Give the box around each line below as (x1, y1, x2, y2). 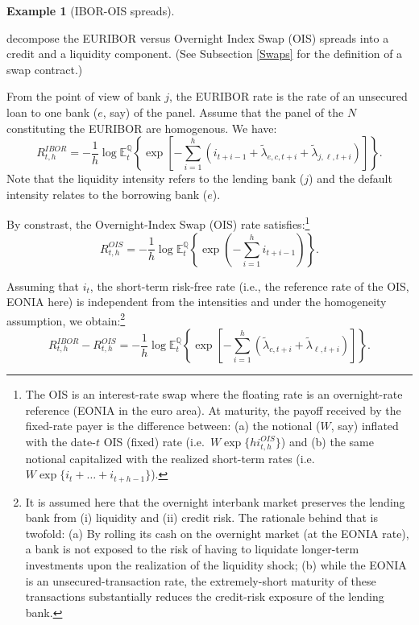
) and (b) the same (280, 433, 374, 449)
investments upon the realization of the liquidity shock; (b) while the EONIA (25, 556, 407, 573)
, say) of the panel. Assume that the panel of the (102, 103, 344, 120)
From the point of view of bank (6, 88, 161, 105)
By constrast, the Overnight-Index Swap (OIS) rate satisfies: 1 (6, 213, 310, 232)
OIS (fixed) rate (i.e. (103, 433, 205, 449)
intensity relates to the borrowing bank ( (6, 185, 208, 202)
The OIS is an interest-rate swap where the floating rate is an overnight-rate (25, 386, 403, 403)
